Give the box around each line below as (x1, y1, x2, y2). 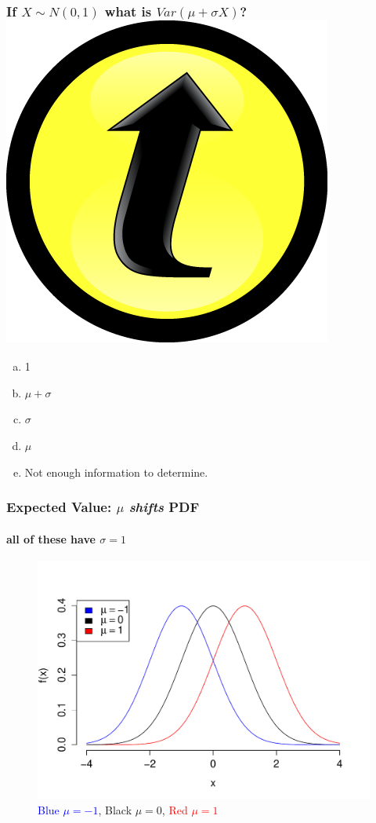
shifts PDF (128, 497, 200, 517)
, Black (98, 802, 132, 818)
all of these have (6, 530, 96, 547)
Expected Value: (6, 497, 112, 517)
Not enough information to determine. (24, 463, 208, 480)
